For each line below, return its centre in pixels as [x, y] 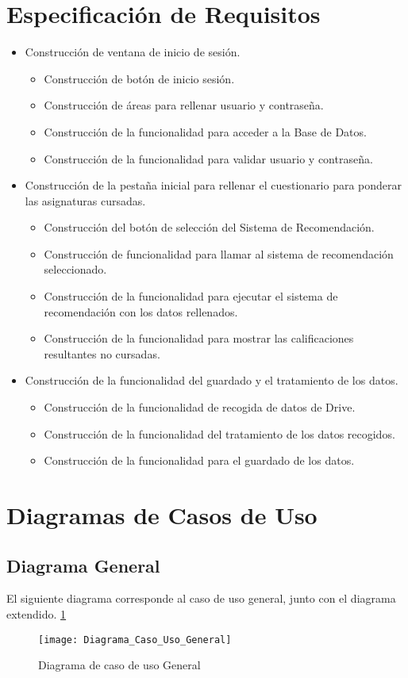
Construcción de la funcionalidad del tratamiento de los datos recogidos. [219, 433]
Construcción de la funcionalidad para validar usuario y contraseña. [208, 158]
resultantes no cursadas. [102, 353]
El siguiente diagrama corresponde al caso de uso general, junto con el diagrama [201, 598]
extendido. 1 [37, 613]
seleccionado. [75, 269]
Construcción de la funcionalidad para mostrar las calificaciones [199, 338]
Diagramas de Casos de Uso [162, 515]
